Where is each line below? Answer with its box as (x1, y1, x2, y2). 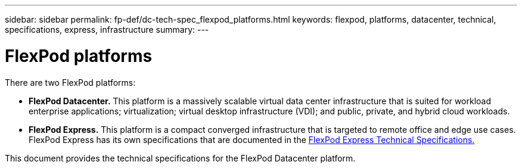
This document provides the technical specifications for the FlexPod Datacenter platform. (5, 153, 356, 163)
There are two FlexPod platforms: (5, 77, 136, 88)
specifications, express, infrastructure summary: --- (5, 24, 209, 35)
